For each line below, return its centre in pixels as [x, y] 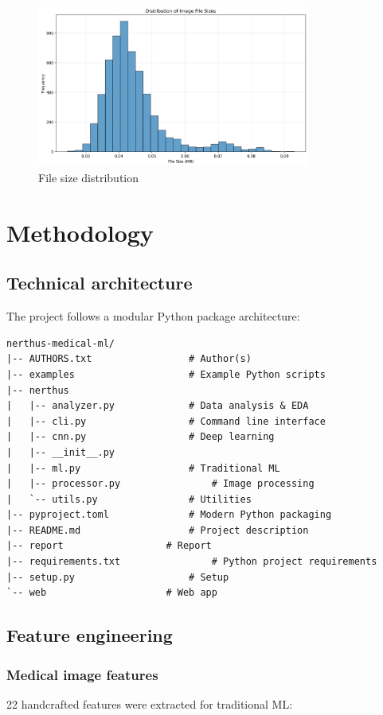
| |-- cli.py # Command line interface [166, 421]
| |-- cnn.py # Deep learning [141, 437]
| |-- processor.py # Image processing [160, 484]
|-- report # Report [109, 546]
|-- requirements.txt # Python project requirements [192, 562]
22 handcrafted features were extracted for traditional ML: [150, 703]
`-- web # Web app [112, 593]
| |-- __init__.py [61, 452]
